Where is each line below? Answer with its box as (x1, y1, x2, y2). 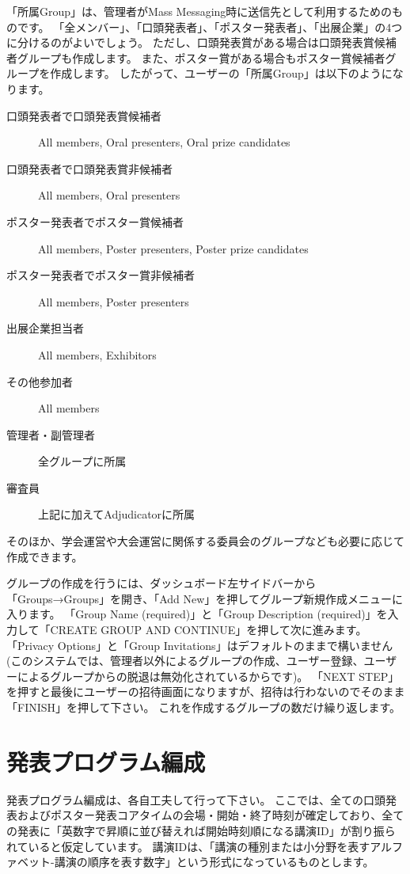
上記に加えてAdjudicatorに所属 (38, 506, 196, 522)
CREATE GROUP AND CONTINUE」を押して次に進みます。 (50, 621, 367, 638)
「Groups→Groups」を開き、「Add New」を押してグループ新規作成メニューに (6, 590, 404, 606)
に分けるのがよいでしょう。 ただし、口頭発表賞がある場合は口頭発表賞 (6, 34, 374, 51)
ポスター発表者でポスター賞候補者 (6, 213, 184, 230)
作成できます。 (6, 548, 83, 564)
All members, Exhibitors (38, 346, 157, 363)
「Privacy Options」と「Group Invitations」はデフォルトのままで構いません (6, 636, 393, 653)
